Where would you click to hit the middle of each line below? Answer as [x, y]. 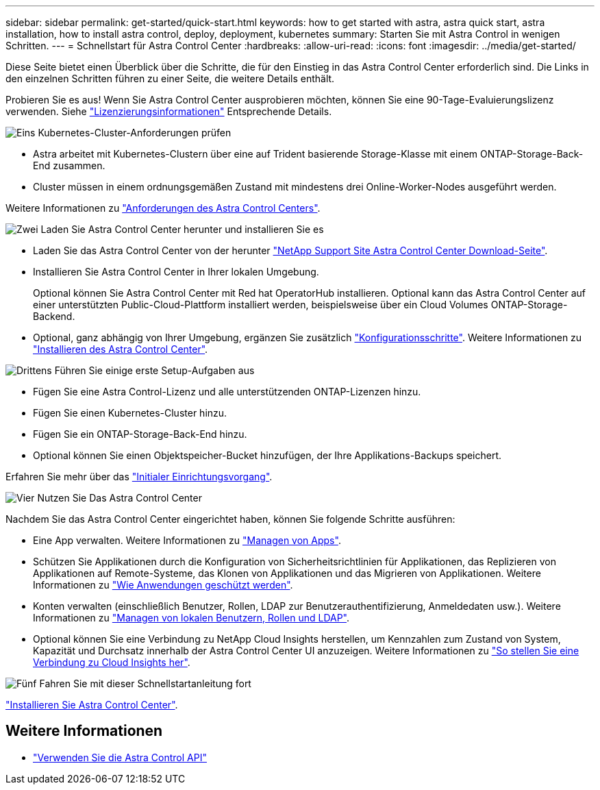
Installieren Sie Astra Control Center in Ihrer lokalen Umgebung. [176, 272]
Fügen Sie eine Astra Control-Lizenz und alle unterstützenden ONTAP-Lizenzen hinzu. [227, 392]
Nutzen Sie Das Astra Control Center [120, 498]
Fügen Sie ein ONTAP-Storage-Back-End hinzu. [140, 434]
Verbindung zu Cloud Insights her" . [112, 662]
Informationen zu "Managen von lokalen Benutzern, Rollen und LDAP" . [191, 618]
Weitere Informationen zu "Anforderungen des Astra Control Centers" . [163, 208]
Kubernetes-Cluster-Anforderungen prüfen [135, 133]
